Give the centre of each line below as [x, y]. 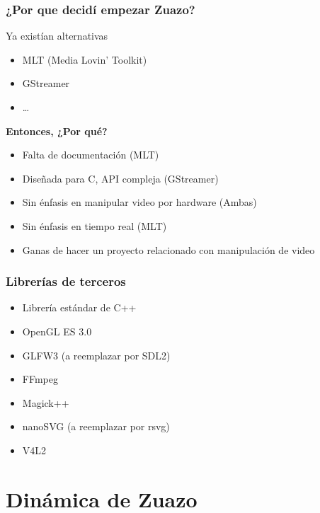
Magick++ [46, 402]
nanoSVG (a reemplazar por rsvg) [96, 426]
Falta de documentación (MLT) [91, 155]
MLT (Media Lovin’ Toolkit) [85, 59]
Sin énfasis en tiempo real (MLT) [95, 225]
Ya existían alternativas [57, 36]
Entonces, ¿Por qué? [57, 131]
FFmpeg [40, 379]
